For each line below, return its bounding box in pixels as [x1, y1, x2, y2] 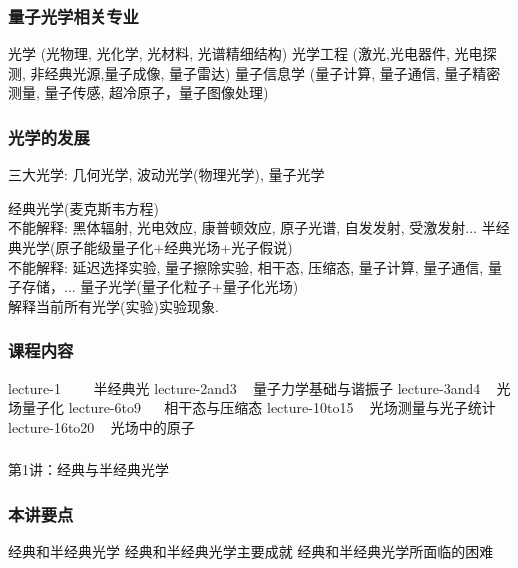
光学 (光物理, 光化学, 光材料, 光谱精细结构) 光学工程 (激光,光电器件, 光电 [8, 43, 483, 64]
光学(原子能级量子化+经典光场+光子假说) [21, 237, 293, 257]
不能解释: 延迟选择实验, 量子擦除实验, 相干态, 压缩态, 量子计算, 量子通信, [8, 256, 484, 277]
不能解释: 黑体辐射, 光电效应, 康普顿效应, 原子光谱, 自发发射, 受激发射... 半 [8, 217, 496, 238]
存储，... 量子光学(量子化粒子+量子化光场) [21, 276, 299, 297]
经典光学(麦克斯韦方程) [8, 197, 159, 218]
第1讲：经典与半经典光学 [8, 459, 169, 480]
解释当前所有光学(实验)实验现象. [8, 295, 219, 316]
